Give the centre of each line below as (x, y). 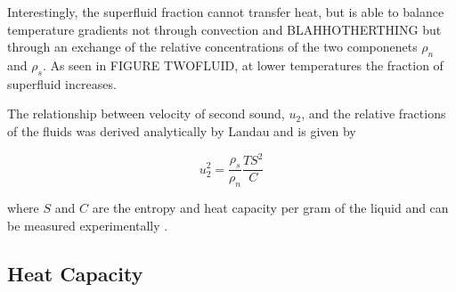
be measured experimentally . (88, 225)
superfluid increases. (62, 83)
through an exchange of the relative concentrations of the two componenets (212, 47)
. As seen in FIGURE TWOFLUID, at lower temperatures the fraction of (243, 65)
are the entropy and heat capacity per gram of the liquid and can (270, 207)
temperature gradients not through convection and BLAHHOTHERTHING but (224, 29)
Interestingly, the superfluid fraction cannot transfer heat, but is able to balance (226, 12)
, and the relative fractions (374, 114)
